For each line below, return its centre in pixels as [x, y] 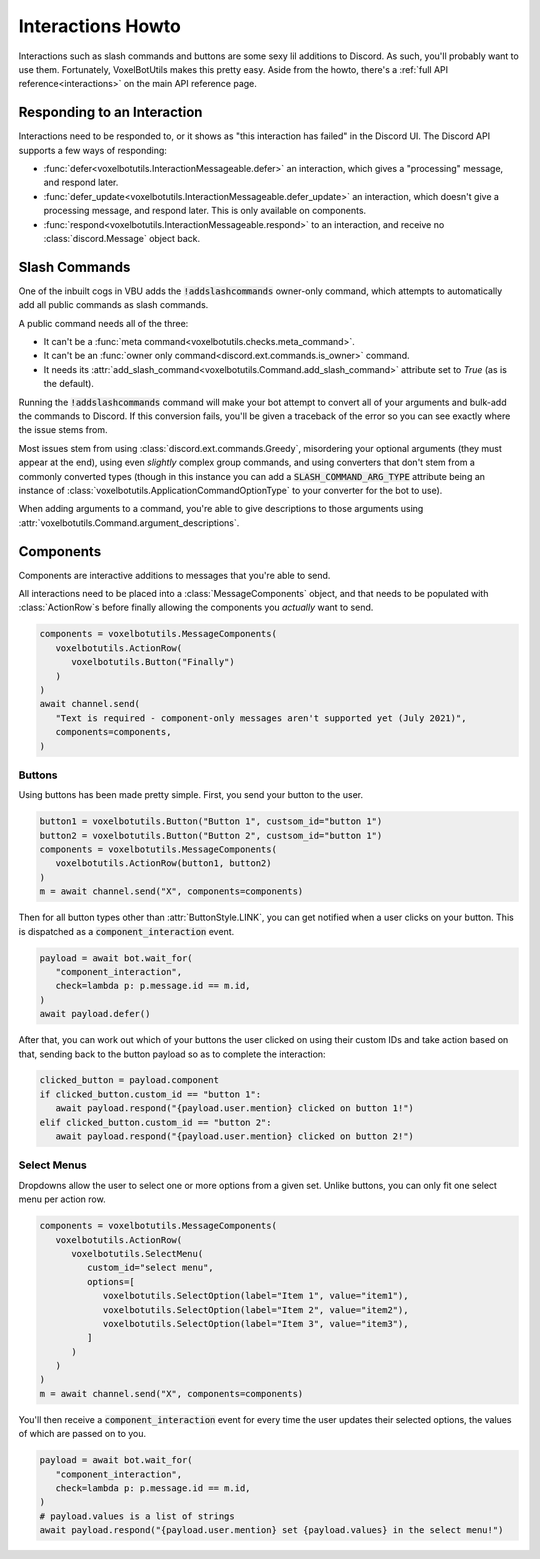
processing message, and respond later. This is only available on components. [205, 211]
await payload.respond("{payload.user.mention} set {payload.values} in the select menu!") [271, 1530]
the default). [69, 384]
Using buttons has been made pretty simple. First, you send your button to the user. [191, 795]
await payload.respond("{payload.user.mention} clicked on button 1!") [235, 1108]
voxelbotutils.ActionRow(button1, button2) [163, 863]
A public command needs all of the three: [103, 323]
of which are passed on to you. [82, 1434]
